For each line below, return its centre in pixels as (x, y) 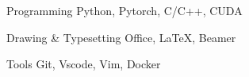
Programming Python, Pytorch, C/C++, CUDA (125, 10)
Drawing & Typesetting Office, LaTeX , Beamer (121, 37)
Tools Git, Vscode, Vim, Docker (84, 64)
